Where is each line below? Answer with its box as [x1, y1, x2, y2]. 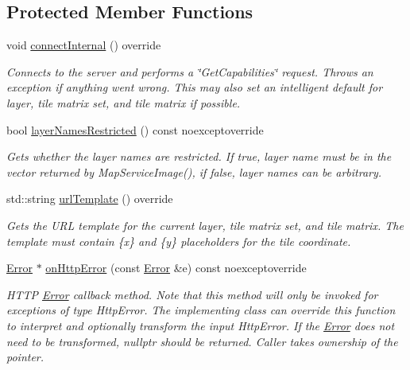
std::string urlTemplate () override [6, 190, 173, 207]
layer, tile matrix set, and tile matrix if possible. [6, 94, 241, 111]
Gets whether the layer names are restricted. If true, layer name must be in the [6, 148, 392, 165]
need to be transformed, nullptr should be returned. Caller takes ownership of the [6, 333, 398, 349]
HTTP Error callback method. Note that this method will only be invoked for [6, 286, 378, 302]
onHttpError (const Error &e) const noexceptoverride [45, 259, 307, 276]
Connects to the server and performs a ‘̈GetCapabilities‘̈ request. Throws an [6, 63, 373, 80]
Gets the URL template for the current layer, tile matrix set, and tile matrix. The [6, 216, 404, 233]
